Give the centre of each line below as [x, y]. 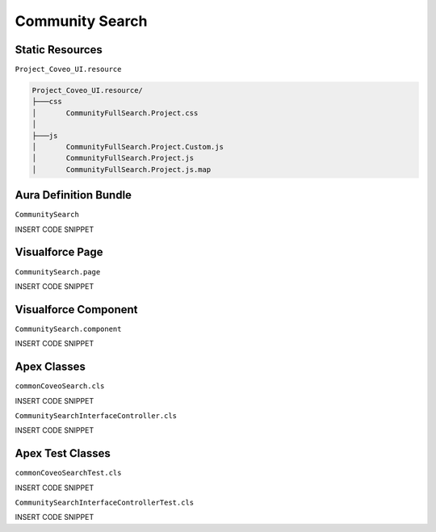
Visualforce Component [76, 310]
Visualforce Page [59, 252]
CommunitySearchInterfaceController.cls [96, 415]
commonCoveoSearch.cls [60, 386]
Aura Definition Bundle [73, 195]
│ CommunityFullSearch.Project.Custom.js [128, 147]
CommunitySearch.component [68, 329]
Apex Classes [50, 367]
